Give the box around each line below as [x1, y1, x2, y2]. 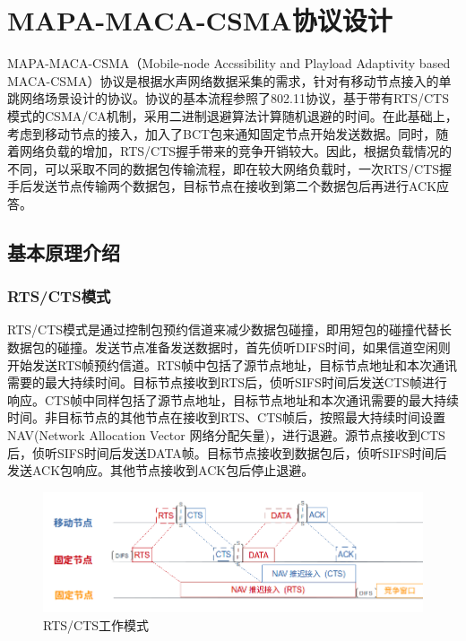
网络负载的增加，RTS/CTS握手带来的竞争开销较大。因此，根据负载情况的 [19, 142, 453, 160]
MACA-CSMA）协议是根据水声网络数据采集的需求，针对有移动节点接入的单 [7, 71, 452, 90]
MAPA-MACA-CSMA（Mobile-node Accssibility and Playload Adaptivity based [7, 54, 451, 73]
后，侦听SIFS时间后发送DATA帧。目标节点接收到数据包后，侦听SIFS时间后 [7, 443, 447, 462]
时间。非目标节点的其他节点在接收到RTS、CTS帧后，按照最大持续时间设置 [7, 408, 446, 427]
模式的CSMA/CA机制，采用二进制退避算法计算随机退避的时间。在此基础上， [7, 106, 458, 125]
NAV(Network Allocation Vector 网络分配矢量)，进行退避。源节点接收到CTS [7, 426, 445, 445]
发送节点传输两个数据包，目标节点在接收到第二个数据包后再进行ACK [31, 177, 437, 195]
